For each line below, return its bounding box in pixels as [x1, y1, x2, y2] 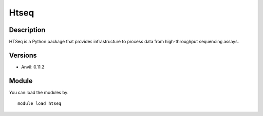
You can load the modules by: [9, 89, 69, 95]
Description [9, 26, 46, 34]
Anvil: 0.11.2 [21, 64, 45, 70]
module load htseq [18, 101, 62, 106]
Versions [9, 51, 37, 59]
